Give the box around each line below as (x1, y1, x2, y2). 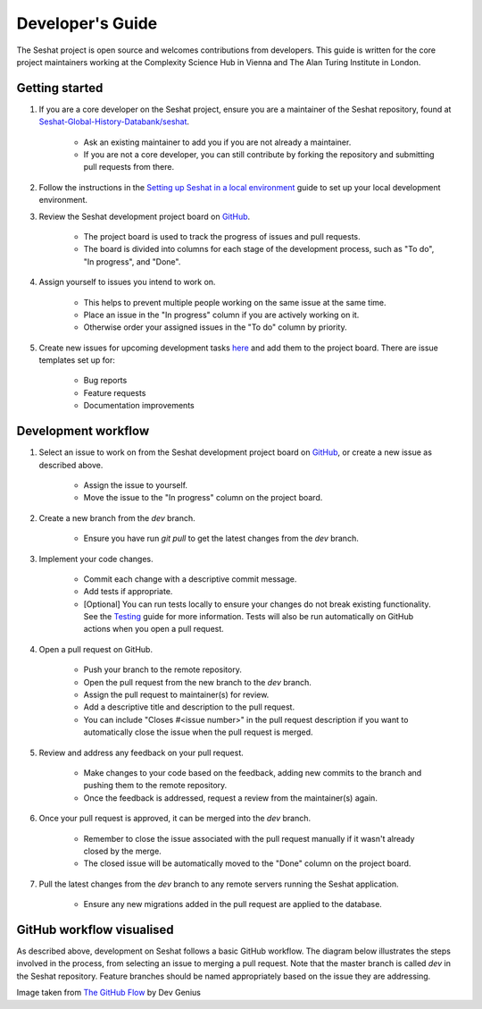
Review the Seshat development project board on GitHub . (38, 211, 251, 222)
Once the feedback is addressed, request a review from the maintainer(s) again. (83, 792, 378, 803)
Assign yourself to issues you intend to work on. (38, 277, 216, 288)
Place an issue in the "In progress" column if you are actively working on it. (83, 309, 360, 320)
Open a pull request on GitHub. (38, 643, 154, 654)
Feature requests (83, 387, 146, 398)
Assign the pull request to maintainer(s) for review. (83, 689, 270, 701)
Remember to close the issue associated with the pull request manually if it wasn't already (83, 833, 415, 844)
